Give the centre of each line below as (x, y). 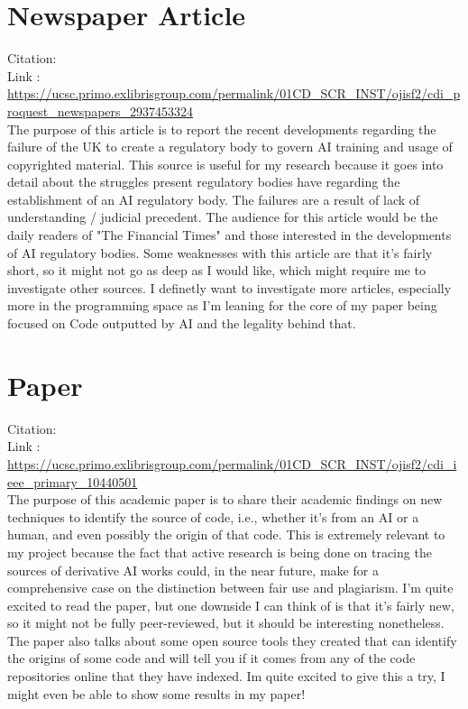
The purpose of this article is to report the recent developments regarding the (222, 129)
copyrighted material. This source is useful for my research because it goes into (225, 164)
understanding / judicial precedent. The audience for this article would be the (223, 217)
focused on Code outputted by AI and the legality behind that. (182, 323)
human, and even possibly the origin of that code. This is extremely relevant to (226, 534)
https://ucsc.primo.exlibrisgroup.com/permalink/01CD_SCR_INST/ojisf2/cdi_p (234, 93)
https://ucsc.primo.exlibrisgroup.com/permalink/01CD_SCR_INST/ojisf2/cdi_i (232, 463)
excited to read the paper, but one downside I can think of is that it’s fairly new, (231, 605)
